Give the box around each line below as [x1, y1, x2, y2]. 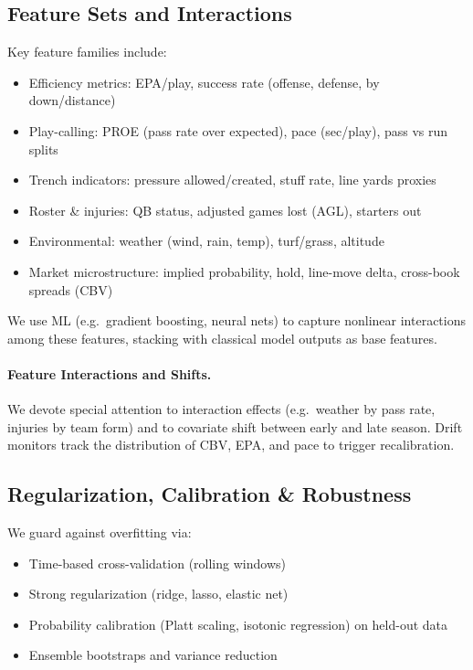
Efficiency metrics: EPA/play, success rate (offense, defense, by [28, 72, 380, 91]
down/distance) [28, 90, 116, 110]
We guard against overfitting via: [7, 523, 192, 542]
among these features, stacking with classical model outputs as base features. [7, 328, 437, 347]
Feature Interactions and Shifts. [7, 364, 212, 383]
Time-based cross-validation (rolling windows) [28, 553, 286, 572]
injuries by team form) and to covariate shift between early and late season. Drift [7, 417, 463, 436]
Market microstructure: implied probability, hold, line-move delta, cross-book [28, 261, 460, 281]
